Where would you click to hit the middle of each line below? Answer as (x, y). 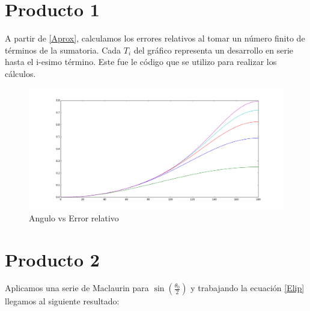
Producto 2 (52, 259)
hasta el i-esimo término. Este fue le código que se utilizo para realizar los (141, 62)
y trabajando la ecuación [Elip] (248, 288)
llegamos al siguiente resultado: (62, 301)
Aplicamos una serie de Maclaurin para (77, 288)
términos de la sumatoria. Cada (63, 50)
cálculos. (20, 73)
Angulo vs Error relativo (74, 217)
